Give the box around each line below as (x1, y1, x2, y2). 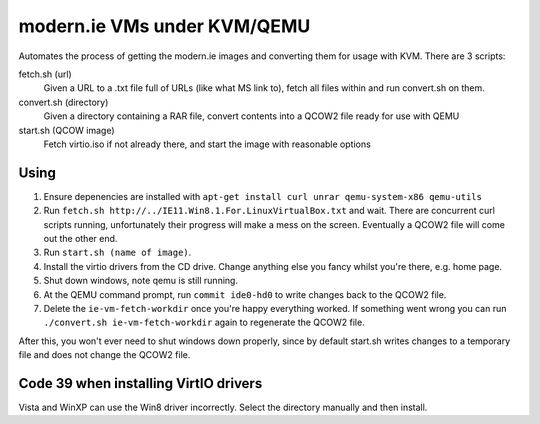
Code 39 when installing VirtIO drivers (18, 375, 263, 392)
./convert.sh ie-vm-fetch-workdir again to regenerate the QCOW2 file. (43, 316, 365, 329)
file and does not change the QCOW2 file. (18, 349, 191, 361)
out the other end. (43, 232, 118, 244)
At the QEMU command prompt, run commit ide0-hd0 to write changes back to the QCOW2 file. (43, 288, 447, 300)
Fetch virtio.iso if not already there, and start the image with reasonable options (43, 138, 372, 150)
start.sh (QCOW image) (18, 124, 115, 136)
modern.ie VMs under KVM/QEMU (18, 15, 311, 37)
